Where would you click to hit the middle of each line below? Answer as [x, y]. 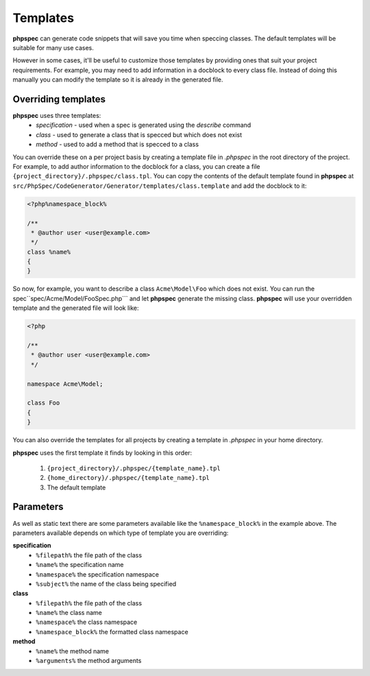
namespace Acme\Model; [65, 384]
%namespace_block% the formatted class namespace [112, 631]
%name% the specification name [80, 565]
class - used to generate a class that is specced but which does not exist [139, 134]
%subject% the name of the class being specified [106, 583]
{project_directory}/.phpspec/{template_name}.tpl [134, 468]
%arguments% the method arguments [89, 661]
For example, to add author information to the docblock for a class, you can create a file [136, 166]
